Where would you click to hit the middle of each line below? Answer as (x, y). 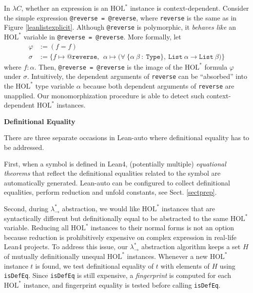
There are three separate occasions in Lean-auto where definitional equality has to (127, 137)
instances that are (188, 208)
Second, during (26, 208)
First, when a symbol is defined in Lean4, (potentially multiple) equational (115, 163)
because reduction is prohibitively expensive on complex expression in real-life (120, 237)
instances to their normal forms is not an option (163, 228)
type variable (55, 85)
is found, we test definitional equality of (95, 266)
